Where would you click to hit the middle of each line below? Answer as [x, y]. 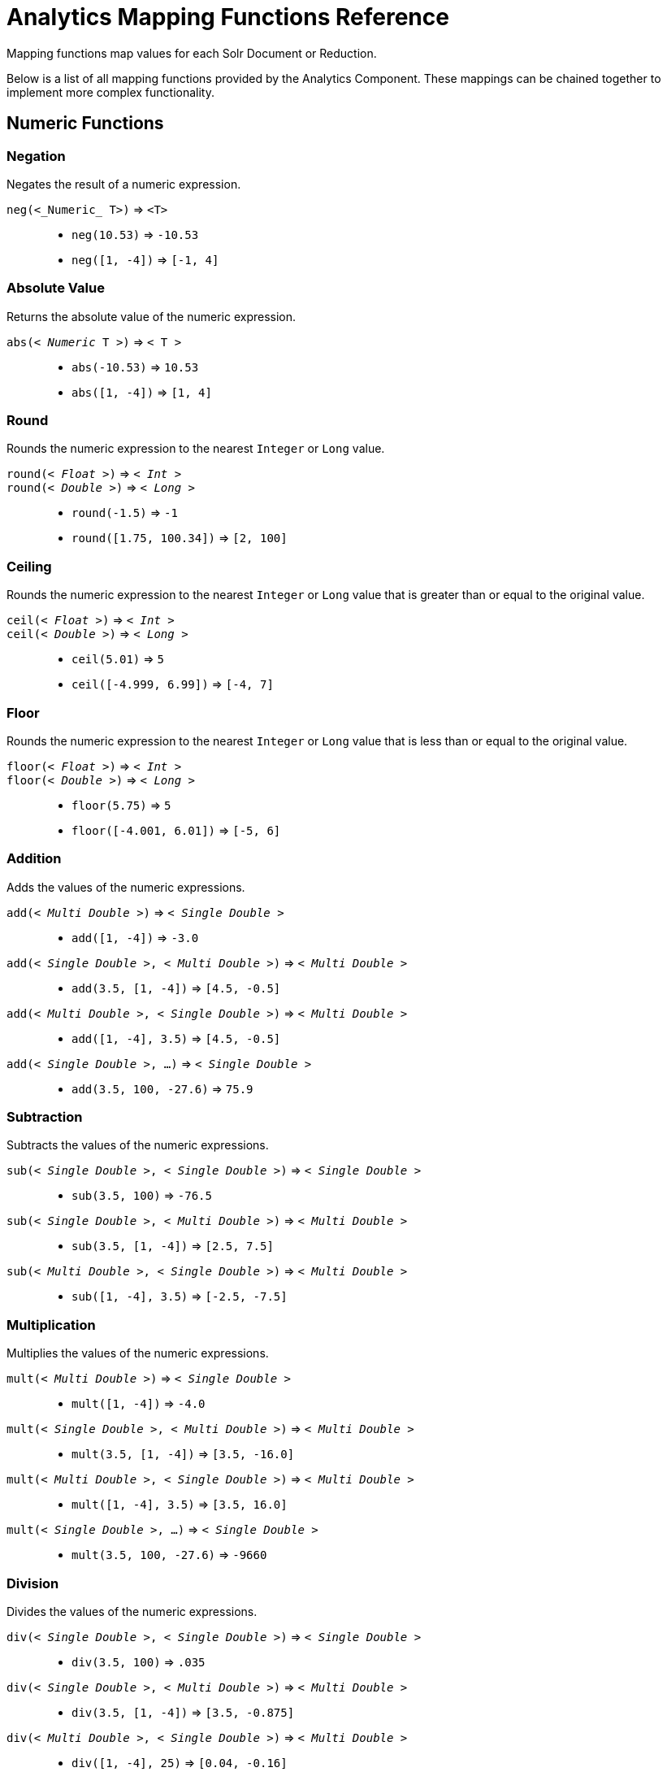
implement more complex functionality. [110, 92]
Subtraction [45, 1117]
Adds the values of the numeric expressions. [126, 887]
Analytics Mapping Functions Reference [228, 17]
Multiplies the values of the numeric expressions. [138, 1353]
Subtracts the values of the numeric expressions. [138, 1145]
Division [33, 1583]
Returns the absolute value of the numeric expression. [152, 316]
